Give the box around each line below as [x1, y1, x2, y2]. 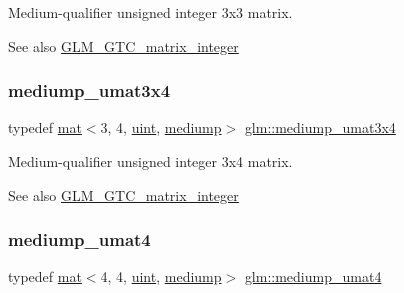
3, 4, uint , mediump [100, 117, 222, 138]
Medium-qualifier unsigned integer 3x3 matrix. [8, 2, 293, 22]
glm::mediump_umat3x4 [244, 117, 396, 138]
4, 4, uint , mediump [100, 266, 222, 287]
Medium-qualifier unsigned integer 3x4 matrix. [8, 151, 293, 171]
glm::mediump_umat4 [244, 266, 382, 287]
